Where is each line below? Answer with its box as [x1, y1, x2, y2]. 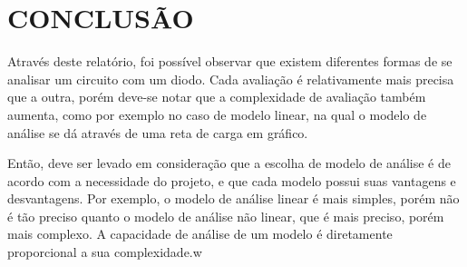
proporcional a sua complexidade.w [7, 242, 202, 262]
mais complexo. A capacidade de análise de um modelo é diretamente [7, 224, 393, 243]
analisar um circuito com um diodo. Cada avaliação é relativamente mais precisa [7, 69, 454, 88]
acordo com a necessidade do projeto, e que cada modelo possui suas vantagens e [7, 171, 456, 190]
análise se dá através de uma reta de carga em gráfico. [7, 123, 308, 142]
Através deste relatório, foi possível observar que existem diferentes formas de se [7, 52, 452, 71]
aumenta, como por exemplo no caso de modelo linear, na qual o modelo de [7, 104, 427, 124]
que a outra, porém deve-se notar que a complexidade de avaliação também [7, 87, 426, 106]
